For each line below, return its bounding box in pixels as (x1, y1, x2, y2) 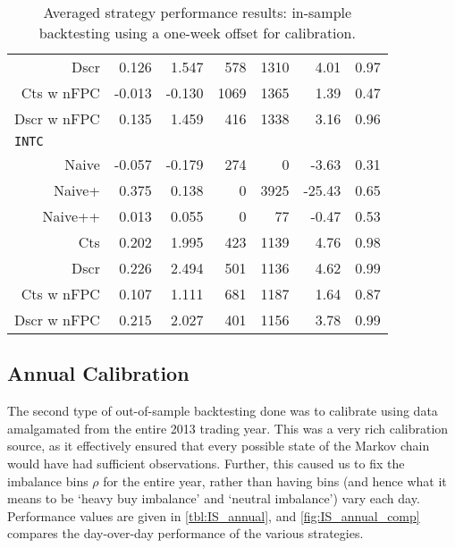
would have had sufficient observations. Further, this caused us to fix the (7, 453, 405, 472)
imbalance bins (7, 471, 88, 490)
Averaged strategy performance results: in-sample (43, 2, 352, 22)
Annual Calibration (7, 359, 190, 387)
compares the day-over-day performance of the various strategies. (7, 524, 364, 543)
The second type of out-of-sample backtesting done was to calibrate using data (7, 401, 438, 420)
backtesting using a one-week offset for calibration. (38, 22, 356, 43)
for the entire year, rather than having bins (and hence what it (103, 471, 447, 490)
